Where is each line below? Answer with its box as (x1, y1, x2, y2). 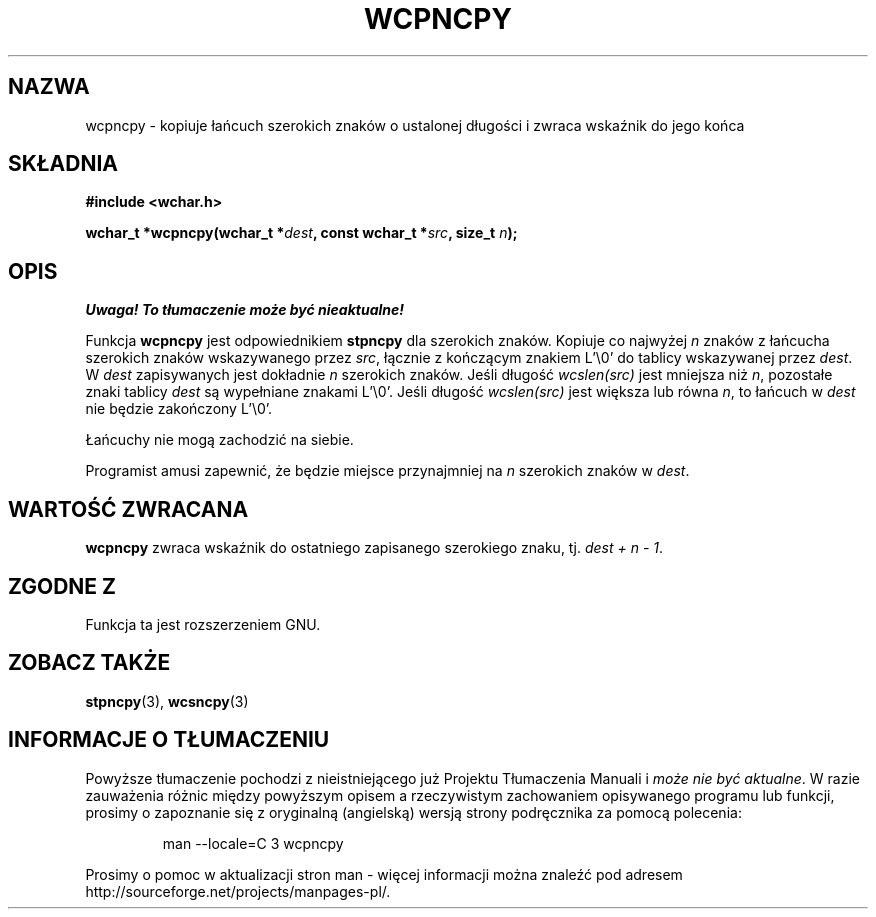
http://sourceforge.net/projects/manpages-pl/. (85, 882, 391, 900)
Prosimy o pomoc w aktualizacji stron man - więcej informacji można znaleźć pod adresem (85, 865, 683, 883)
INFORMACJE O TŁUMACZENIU (8, 727, 330, 753)
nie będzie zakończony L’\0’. (85, 400, 273, 418)
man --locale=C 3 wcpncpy (162, 834, 344, 852)
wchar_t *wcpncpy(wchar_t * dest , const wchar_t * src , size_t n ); (85, 224, 518, 242)
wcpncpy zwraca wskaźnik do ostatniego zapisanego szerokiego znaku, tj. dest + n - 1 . (85, 539, 664, 557)
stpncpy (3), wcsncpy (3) (85, 692, 249, 710)
